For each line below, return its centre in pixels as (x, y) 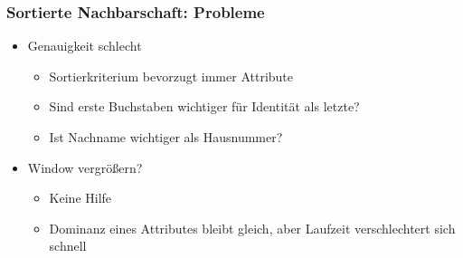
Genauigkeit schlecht (85, 46)
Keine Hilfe (80, 198)
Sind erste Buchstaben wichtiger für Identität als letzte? (204, 106)
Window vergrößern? (85, 167)
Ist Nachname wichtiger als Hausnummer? (166, 137)
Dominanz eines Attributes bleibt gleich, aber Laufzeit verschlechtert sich (252, 228)
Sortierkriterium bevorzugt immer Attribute (171, 76)
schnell (68, 246)
